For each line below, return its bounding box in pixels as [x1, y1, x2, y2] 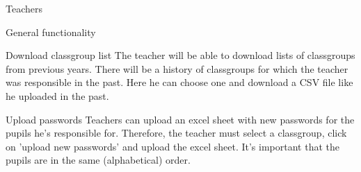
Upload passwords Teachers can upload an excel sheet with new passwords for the [6, 112, 355, 126]
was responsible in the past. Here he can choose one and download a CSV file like [6, 75, 353, 89]
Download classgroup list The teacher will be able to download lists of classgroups [6, 48, 355, 62]
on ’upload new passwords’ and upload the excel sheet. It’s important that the [6, 139, 339, 153]
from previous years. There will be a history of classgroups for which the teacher [6, 61, 348, 76]
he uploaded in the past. [6, 88, 109, 103]
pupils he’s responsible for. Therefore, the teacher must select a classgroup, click [6, 126, 347, 140]
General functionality [6, 24, 96, 39]
